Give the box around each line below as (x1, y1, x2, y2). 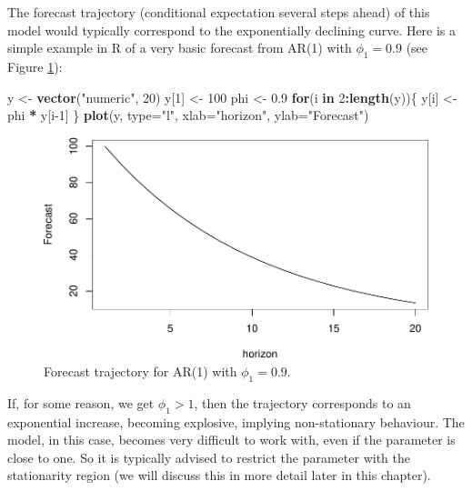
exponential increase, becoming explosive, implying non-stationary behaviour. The (7, 412, 465, 431)
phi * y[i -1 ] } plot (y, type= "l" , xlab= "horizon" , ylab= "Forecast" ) (7, 105, 369, 125)
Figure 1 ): (7, 56, 63, 75)
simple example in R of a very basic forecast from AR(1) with (7, 38, 352, 57)
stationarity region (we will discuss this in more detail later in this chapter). (7, 466, 431, 485)
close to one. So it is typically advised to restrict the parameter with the (7, 447, 410, 466)
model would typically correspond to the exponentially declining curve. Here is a (7, 20, 457, 39)
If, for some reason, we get (7, 393, 155, 412)
